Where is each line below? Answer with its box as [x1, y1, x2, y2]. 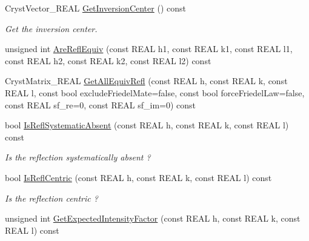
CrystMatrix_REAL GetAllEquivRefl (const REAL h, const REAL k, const [5, 74, 288, 87]
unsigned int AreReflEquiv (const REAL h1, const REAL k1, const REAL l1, [5, 42, 293, 55]
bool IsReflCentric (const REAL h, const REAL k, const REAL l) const [5, 171, 272, 183]
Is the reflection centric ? [5, 191, 98, 204]
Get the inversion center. [5, 22, 98, 35]
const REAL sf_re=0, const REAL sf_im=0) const [5, 98, 196, 111]
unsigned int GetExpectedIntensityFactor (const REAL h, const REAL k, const [5, 212, 301, 225]
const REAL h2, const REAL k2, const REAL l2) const [5, 54, 211, 67]
